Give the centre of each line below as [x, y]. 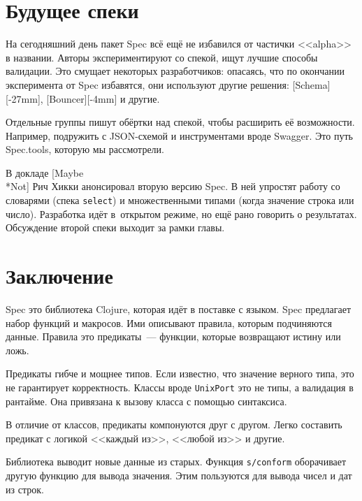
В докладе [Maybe [45, 172]
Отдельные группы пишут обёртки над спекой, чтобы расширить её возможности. [180, 122]
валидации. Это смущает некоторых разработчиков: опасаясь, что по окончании [175, 71]
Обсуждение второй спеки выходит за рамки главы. [115, 227]
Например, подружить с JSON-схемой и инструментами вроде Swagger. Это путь [179, 135]
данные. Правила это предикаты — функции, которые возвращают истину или [173, 336]
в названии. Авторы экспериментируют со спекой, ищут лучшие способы [162, 57]
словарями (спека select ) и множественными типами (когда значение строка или [180, 200]
